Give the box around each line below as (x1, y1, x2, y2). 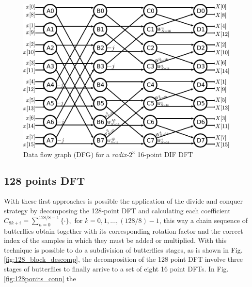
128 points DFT (4, 173, 85, 188)
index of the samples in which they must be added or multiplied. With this (4, 235, 227, 245)
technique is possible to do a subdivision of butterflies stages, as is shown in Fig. (4, 244, 243, 255)
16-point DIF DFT (137, 149, 193, 159)
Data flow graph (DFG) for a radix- (23, 149, 129, 159)
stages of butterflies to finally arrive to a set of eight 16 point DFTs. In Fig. (4, 264, 229, 274)
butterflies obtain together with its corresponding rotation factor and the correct (4, 225, 243, 236)
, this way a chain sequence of (159, 215, 248, 225)
